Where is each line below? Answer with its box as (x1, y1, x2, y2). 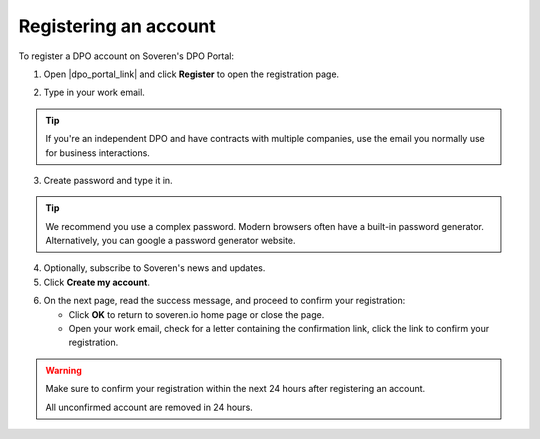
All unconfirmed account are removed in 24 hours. (45, 401, 254, 413)
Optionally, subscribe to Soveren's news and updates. (43, 262, 266, 274)
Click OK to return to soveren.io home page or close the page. (68, 308, 325, 320)
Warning (45, 364, 82, 376)
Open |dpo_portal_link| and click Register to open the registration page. (43, 68, 340, 80)
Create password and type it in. (43, 174, 174, 186)
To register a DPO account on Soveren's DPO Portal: (18, 50, 235, 62)
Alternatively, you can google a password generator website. (45, 235, 296, 247)
